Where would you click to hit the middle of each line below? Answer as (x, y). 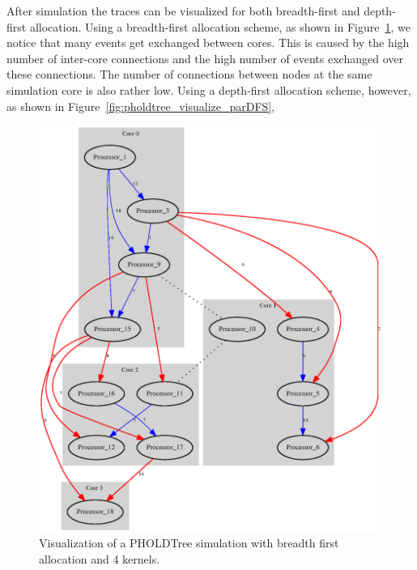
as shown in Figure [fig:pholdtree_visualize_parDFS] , (141, 106)
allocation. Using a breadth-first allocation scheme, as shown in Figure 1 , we (220, 26)
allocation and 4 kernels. (100, 558)
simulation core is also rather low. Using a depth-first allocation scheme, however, (209, 89)
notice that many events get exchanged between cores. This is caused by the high (208, 43)
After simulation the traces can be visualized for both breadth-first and (183, 11)
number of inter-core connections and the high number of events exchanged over (205, 58)
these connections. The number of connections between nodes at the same (189, 74)
